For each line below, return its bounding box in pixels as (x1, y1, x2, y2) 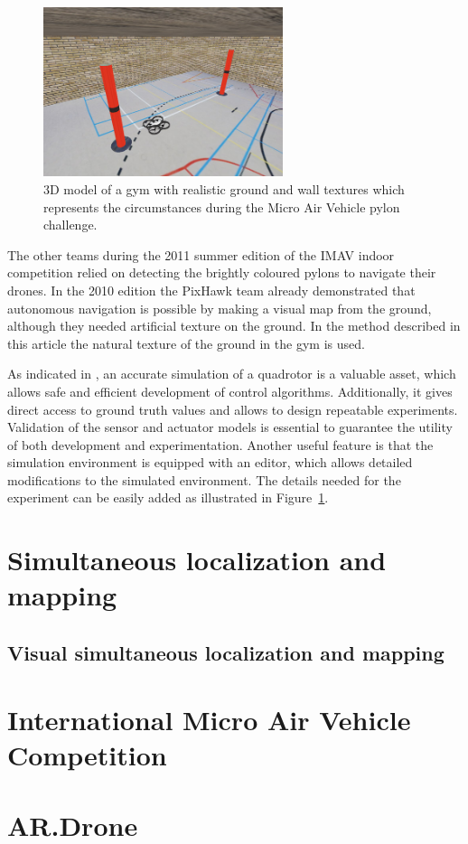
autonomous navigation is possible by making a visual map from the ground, (7, 298, 432, 317)
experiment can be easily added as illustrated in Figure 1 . (7, 488, 329, 507)
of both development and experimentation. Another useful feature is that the (7, 435, 434, 454)
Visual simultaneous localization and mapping (7, 639, 445, 667)
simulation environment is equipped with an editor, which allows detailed (7, 453, 413, 472)
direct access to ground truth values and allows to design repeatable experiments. (7, 399, 458, 418)
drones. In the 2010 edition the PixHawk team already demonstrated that (7, 280, 416, 299)
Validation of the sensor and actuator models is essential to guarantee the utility (7, 417, 453, 436)
